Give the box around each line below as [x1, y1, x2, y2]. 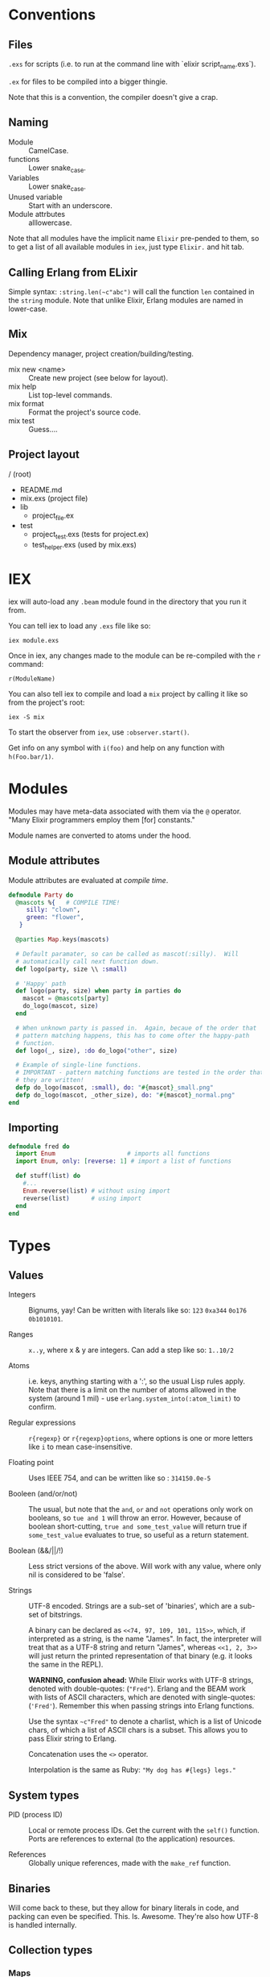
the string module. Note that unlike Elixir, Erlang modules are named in [8, 296, 243, 306]
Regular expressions [8, 1417, 76, 1428]
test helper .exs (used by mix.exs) [31, 540, 137, 551]
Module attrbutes [8, 210, 66, 219]
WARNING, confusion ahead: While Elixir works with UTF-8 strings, [28, 1675, 254, 1685]
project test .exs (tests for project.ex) [31, 530, 149, 541]
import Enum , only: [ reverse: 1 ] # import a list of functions [15, 1157, 231, 1166]
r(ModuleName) [8, 675, 56, 683]
